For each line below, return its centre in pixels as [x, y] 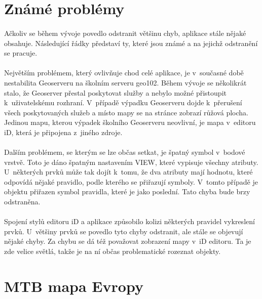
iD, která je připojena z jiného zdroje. [63, 132]
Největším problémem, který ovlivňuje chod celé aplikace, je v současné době [124, 73]
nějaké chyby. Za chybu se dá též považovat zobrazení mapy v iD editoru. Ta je [128, 241]
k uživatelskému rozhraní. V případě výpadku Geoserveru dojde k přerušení [123, 102]
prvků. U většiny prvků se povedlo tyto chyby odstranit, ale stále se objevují [124, 231]
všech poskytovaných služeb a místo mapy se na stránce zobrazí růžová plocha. [126, 112]
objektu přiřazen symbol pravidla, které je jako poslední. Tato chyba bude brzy [127, 191]
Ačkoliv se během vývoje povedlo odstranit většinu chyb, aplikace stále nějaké [125, 33]
